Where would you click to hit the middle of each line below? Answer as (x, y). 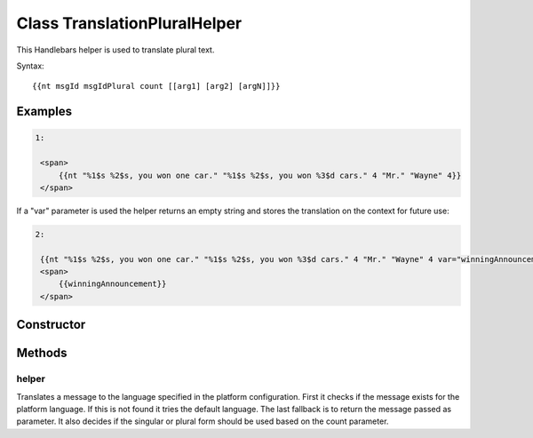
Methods (42, 353)
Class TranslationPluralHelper (129, 23)
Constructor (51, 325)
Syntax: (30, 66)
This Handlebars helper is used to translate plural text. (115, 50)
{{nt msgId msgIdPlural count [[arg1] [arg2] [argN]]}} (156, 86)
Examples (44, 111)
